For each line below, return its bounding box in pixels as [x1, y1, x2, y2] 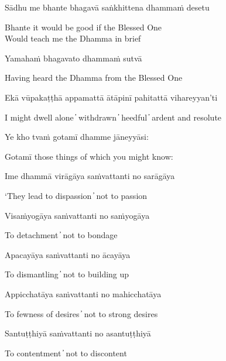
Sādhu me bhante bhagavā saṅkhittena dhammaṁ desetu [5, 1, 210, 13]
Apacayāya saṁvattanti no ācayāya [5, 248, 131, 260]
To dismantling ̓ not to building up [5, 268, 129, 280]
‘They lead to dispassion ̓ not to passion [5, 189, 148, 201]
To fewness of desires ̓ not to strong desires [5, 307, 158, 319]
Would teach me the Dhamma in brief [5, 32, 141, 44]
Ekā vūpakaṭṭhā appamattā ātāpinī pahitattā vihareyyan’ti [5, 91, 218, 103]
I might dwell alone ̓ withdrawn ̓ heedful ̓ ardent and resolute [5, 111, 222, 123]
